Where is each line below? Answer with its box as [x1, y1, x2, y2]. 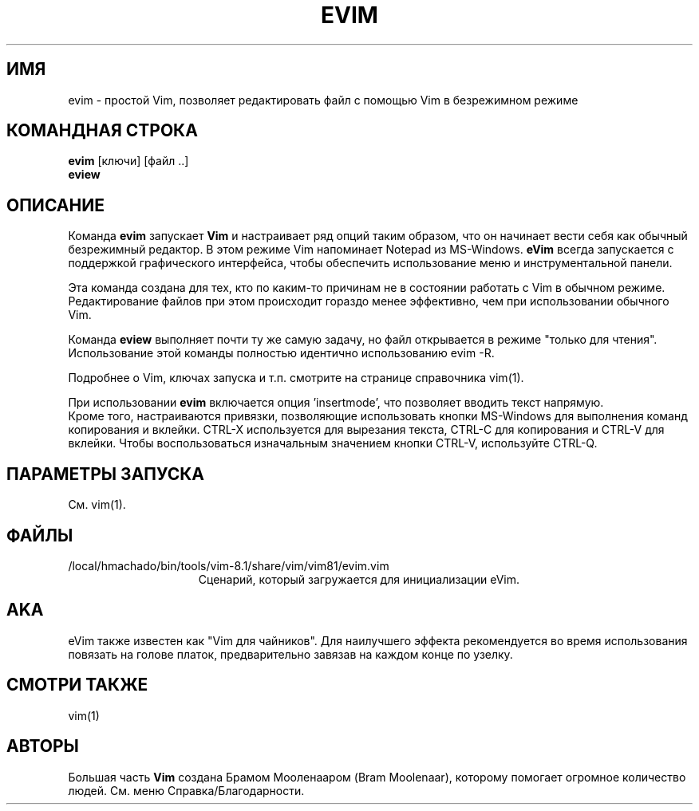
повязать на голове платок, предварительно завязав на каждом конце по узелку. [68, 647, 513, 661]
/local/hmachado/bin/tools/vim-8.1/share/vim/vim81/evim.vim [68, 558, 389, 573]
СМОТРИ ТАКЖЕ [6, 675, 148, 695]
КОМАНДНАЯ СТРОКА [6, 120, 198, 141]
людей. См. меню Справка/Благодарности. [68, 783, 305, 797]
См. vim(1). [68, 498, 126, 512]
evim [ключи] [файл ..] [68, 154, 189, 168]
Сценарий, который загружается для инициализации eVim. [198, 572, 519, 586]
